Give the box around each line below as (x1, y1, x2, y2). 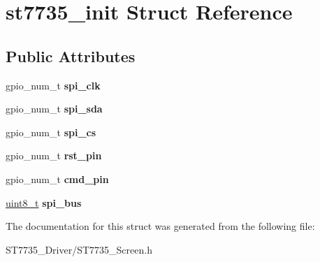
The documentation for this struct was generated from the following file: (6, 219, 315, 233)
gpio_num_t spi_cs (6, 124, 96, 139)
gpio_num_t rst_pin (6, 148, 102, 163)
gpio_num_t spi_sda (6, 101, 103, 116)
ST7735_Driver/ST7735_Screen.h (6, 242, 152, 256)
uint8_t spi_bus (6, 195, 82, 210)
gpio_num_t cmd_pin (6, 171, 109, 186)
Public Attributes (6, 45, 136, 66)
